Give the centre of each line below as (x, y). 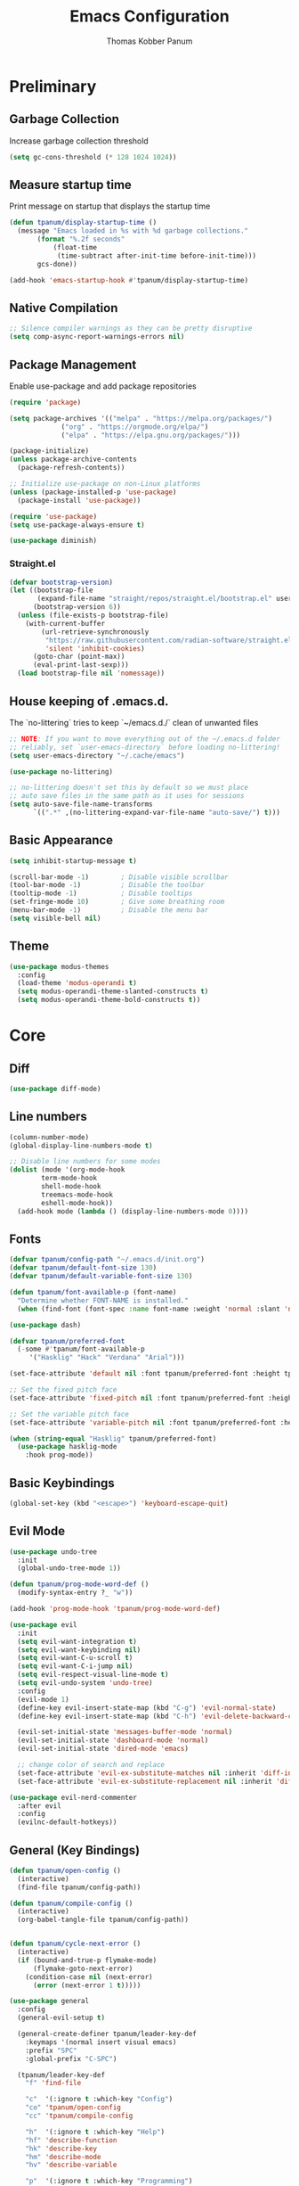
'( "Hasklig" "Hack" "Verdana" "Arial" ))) (107, 1358)
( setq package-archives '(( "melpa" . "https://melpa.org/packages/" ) (141, 418)
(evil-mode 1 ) (43, 1699)
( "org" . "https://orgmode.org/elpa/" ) (135, 427)
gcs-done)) (57, 264)
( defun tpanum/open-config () (65, 1870)
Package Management (73, 364)
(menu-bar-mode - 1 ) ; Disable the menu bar (109, 910)
